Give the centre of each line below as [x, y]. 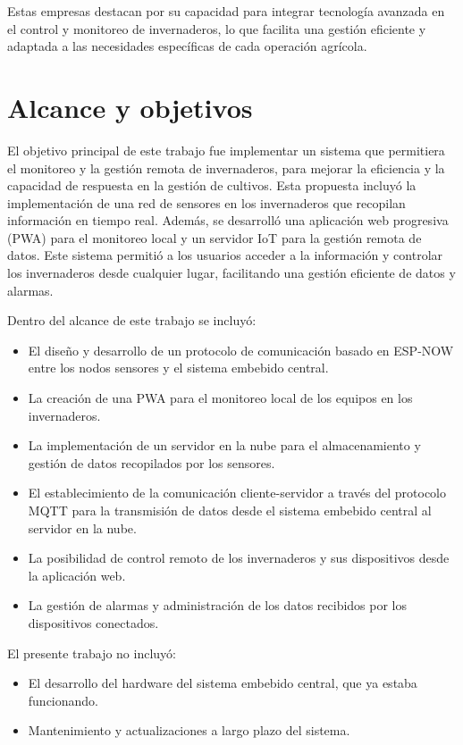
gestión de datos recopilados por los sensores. [152, 462]
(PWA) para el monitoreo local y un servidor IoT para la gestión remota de [215, 237]
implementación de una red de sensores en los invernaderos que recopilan [206, 202]
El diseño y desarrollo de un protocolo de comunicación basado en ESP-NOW [241, 350]
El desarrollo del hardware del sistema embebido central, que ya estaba [223, 683]
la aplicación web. [77, 575]
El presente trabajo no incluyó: [92, 653]
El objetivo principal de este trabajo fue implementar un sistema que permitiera [226, 150]
